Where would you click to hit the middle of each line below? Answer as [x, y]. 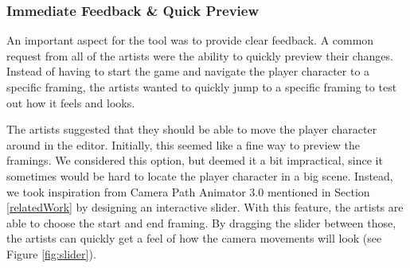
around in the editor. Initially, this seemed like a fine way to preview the [183, 144]
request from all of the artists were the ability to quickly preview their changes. [200, 55]
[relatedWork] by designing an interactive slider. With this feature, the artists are [205, 207]
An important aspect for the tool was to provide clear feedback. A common [190, 40]
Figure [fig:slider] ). [51, 253]
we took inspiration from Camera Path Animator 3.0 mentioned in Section [188, 191]
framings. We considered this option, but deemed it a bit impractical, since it [195, 160]
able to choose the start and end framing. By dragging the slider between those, [201, 222]
